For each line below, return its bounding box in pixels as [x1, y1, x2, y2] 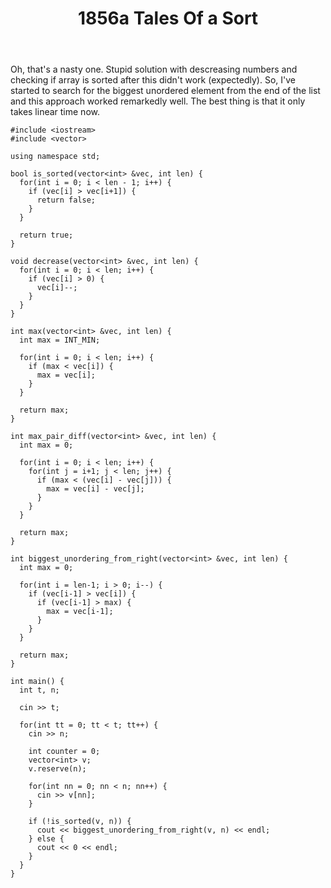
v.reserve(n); [28, 764, 87, 774]
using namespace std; [10, 152, 101, 162]
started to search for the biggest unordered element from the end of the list [10, 85, 321, 97]
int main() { [10, 677, 65, 687]
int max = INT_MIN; [19, 335, 101, 346]
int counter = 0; [28, 747, 101, 757]
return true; [19, 230, 74, 241]
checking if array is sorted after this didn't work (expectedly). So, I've [10, 74, 297, 86]
